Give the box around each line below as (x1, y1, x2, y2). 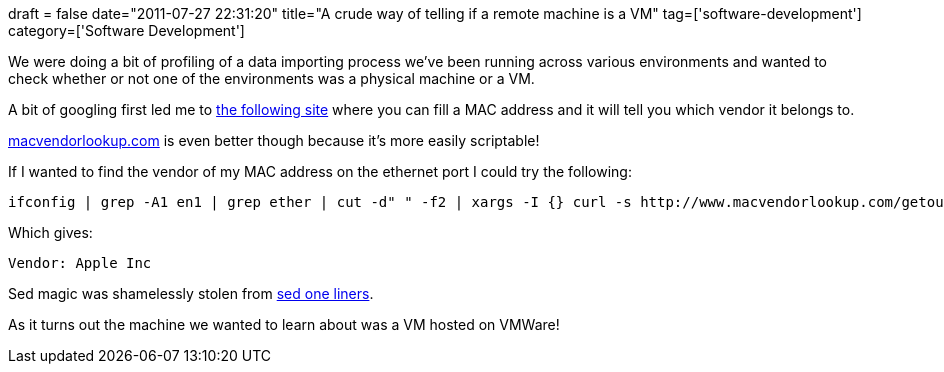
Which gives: (8, 224, 93, 241)
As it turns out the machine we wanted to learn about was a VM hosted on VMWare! (8, 316, 560, 333)
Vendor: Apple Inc (8, 255, 152, 271)
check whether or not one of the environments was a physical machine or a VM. (8, 70, 535, 87)
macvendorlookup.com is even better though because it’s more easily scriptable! (8, 132, 540, 149)
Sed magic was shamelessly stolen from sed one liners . (8, 285, 374, 302)
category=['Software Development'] (8, 22, 245, 39)
